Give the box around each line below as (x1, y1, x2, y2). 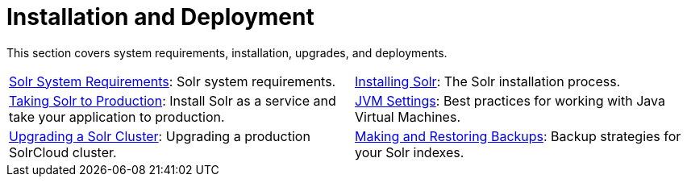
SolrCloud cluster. (9, 143, 117, 160)
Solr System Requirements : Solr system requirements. (9, 73, 336, 89)
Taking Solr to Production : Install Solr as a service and (9, 92, 336, 109)
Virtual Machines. (355, 108, 460, 125)
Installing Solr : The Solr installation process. (355, 73, 621, 89)
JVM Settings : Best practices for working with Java (355, 92, 665, 109)
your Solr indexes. (355, 143, 464, 160)
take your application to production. (9, 108, 225, 125)
